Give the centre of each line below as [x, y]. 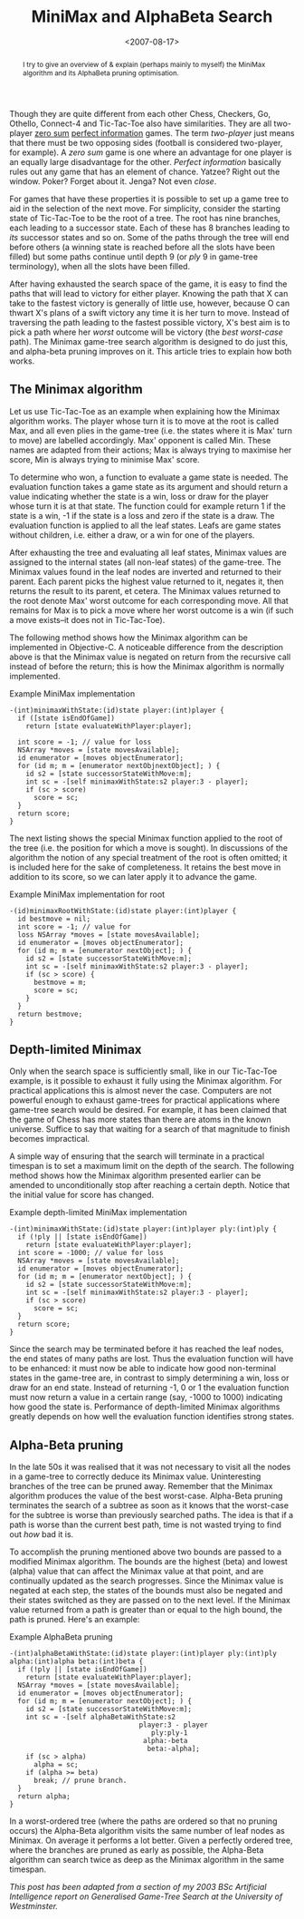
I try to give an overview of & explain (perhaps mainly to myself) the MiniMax [144, 64]
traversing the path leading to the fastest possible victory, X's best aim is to [150, 322]
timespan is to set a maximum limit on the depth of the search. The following [152, 1166]
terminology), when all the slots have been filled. [100, 266]
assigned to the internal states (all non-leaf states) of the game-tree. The [146, 562]
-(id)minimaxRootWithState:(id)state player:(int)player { [123, 911]
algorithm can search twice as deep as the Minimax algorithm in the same [147, 1860]
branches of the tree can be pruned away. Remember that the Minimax [141, 1486]
